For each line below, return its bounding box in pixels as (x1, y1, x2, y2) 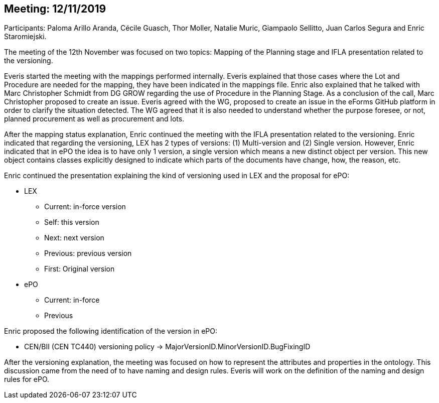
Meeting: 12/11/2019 (4, 3, 106, 15)
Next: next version (44, 233, 104, 242)
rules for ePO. (4, 375, 50, 384)
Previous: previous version (44, 249, 132, 258)
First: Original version (44, 264, 115, 274)
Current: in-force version (44, 202, 126, 211)
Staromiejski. (4, 32, 47, 41)
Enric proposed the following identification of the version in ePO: (4, 327, 217, 336)
